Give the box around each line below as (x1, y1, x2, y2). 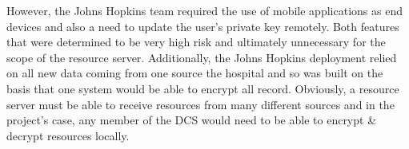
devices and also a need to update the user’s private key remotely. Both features (6, 18, 399, 34)
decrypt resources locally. (6, 127, 130, 143)
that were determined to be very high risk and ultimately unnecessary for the (6, 33, 386, 50)
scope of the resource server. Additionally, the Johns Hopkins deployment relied (6, 49, 397, 65)
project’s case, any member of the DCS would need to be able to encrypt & (6, 112, 377, 128)
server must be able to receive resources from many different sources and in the (6, 96, 395, 112)
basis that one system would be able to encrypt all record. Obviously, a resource (6, 80, 399, 96)
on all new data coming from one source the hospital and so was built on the (6, 65, 383, 81)
